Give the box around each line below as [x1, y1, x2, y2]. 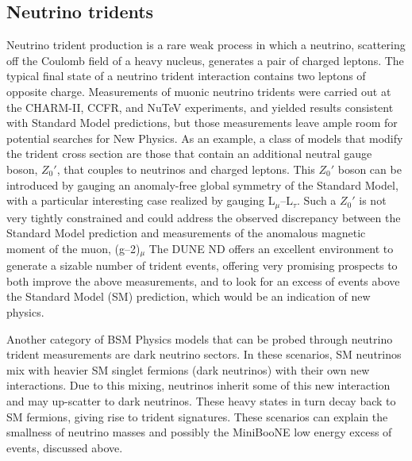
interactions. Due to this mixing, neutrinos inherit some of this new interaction [6, 377, 391, 394]
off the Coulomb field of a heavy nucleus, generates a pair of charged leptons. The [6, 52, 404, 68]
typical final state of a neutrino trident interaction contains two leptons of [6, 67, 366, 84]
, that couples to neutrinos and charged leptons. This [56, 160, 315, 177]
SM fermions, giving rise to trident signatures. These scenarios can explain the [6, 408, 388, 425]
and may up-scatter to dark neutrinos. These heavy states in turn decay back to [6, 392, 396, 409]
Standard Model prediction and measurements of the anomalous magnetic [6, 225, 366, 241]
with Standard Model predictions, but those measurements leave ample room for [6, 114, 398, 131]
